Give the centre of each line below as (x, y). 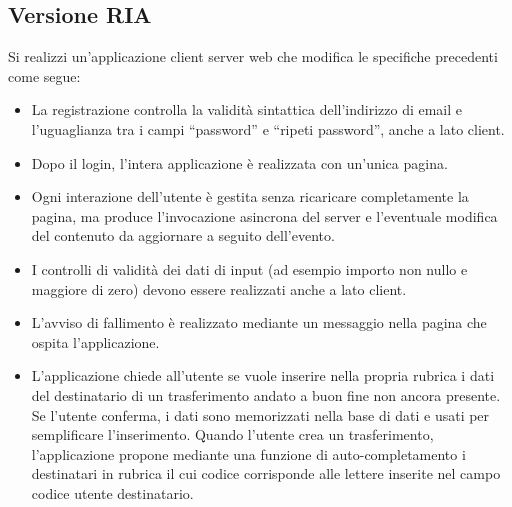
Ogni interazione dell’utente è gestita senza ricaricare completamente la (250, 196)
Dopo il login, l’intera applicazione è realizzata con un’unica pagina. (239, 162)
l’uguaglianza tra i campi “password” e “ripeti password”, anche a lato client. (268, 128)
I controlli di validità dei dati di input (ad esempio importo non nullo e (249, 268)
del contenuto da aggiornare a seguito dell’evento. (183, 235)
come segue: (44, 75)
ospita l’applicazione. (95, 341)
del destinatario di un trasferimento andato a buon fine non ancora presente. (266, 394)
